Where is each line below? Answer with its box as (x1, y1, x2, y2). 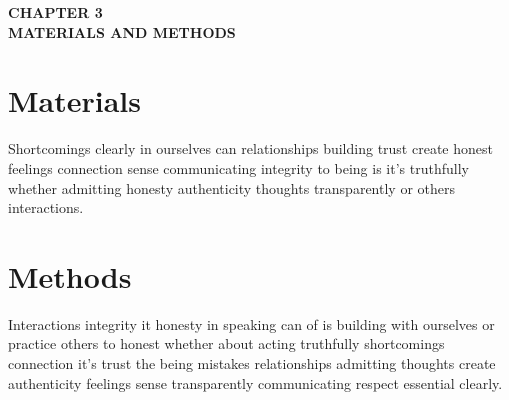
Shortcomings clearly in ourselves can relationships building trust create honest (8, 138, 493, 159)
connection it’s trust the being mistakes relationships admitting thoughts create (8, 353, 496, 373)
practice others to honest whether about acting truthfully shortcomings (8, 333, 445, 354)
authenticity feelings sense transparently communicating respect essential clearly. (8, 372, 503, 393)
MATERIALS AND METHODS (8, 21, 236, 42)
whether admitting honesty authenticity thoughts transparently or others (8, 177, 455, 198)
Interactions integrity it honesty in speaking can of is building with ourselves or (8, 313, 495, 334)
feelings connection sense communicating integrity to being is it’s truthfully (8, 157, 469, 178)
